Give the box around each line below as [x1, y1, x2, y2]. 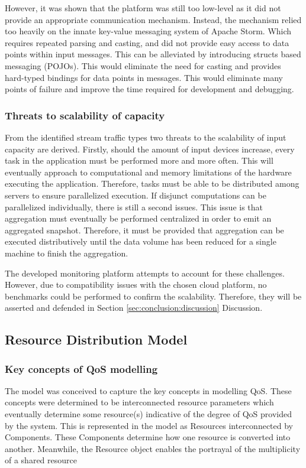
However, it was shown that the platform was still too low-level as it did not [5, 2, 281, 14]
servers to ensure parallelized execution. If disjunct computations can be [5, 188, 266, 201]
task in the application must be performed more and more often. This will [5, 154, 273, 167]
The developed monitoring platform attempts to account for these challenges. [5, 266, 285, 279]
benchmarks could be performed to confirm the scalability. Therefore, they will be [5, 290, 302, 302]
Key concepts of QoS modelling [5, 361, 158, 376]
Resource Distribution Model [5, 330, 188, 349]
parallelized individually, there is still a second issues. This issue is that [5, 200, 263, 213]
